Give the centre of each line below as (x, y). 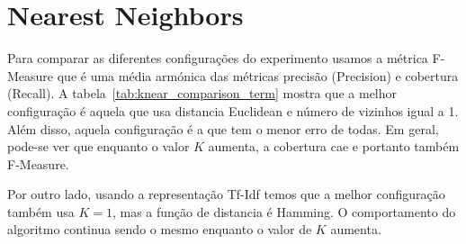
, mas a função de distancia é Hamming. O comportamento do (284, 211)
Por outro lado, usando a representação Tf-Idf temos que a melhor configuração (226, 194)
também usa (41, 211)
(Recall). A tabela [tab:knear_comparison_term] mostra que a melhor (202, 93)
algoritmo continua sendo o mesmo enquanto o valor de (160, 229)
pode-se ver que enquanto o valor (99, 146)
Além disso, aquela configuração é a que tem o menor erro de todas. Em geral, (223, 128)
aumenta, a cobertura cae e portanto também (334, 146)
